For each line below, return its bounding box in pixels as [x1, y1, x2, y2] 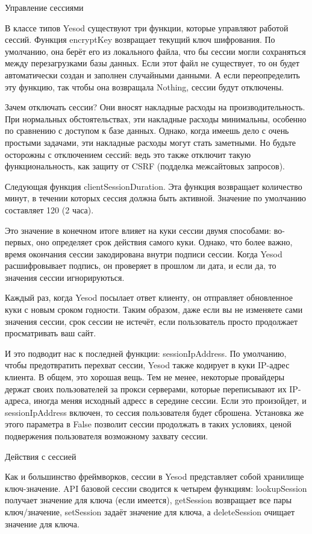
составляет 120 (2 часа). [5, 203, 94, 216]
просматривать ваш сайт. [5, 327, 96, 339]
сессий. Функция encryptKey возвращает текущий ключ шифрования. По [5, 33, 275, 46]
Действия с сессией [5, 450, 76, 462]
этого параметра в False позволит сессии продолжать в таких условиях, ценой [5, 418, 292, 430]
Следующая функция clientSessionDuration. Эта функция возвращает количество [5, 180, 302, 192]
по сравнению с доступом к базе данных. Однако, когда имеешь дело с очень [5, 124, 289, 137]
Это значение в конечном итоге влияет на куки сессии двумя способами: [5, 224, 272, 236]
